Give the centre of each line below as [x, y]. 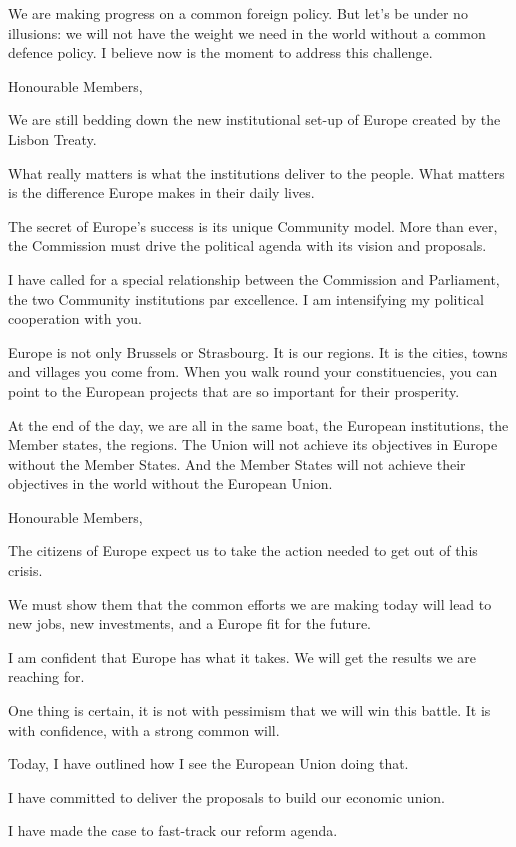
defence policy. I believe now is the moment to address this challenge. [220, 52]
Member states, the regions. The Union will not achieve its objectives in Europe [253, 444]
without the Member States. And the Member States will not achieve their [237, 463]
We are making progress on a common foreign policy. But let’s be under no [238, 13]
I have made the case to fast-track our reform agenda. [173, 830]
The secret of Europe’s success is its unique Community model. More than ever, [253, 225]
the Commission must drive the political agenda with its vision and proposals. [247, 245]
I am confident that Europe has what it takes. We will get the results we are [242, 656]
